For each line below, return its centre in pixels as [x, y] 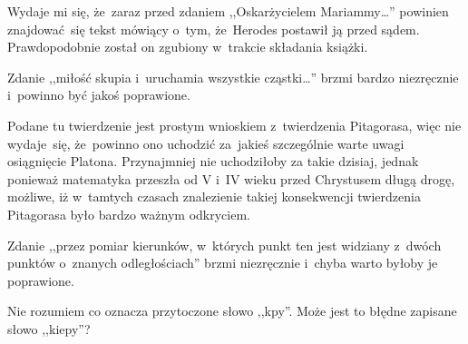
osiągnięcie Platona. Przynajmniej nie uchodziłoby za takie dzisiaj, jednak [213, 161]
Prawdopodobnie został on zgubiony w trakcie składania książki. [188, 47]
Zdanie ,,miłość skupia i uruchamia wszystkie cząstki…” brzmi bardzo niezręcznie [233, 77]
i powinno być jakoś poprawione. [99, 95]
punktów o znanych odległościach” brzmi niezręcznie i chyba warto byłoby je [223, 263]
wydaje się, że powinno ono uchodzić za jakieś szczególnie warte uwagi [206, 143]
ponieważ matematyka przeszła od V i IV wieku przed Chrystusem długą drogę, [231, 178]
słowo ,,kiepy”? [49, 328]
